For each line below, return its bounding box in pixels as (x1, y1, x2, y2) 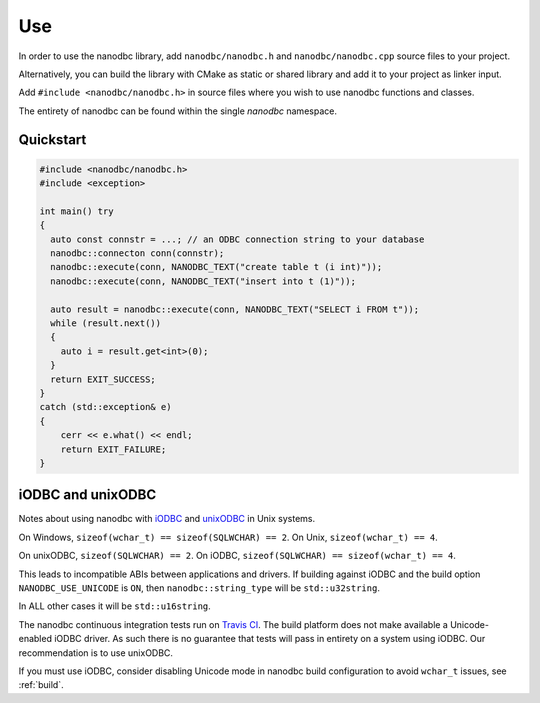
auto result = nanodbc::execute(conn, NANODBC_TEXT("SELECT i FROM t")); (50, 303, 420, 315)
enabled (18, 633, 52, 645)
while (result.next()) (50, 318, 162, 329)
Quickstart (18, 131, 87, 148)
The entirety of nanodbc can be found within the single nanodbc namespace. (18, 105, 337, 117)
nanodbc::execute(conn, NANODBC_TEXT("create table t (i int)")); (50, 261, 383, 273)
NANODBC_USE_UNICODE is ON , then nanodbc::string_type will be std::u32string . (18, 581, 380, 594)
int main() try (39, 205, 114, 217)
